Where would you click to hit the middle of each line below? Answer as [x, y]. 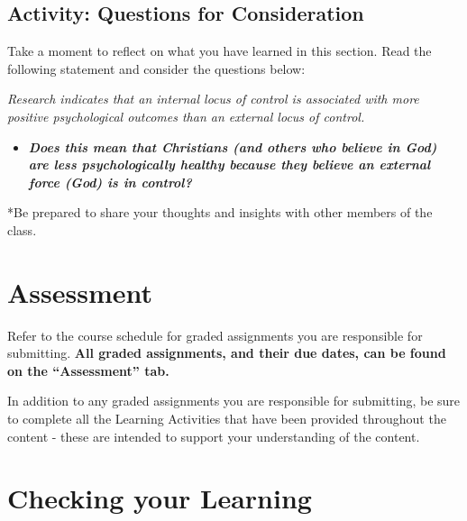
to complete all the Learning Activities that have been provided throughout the [227, 419]
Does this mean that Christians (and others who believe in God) [233, 146]
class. [22, 229]
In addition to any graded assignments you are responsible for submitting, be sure [234, 401]
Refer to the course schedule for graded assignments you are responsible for [215, 335]
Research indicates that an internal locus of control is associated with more [213, 99]
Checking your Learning [160, 498]
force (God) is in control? [110, 182]
